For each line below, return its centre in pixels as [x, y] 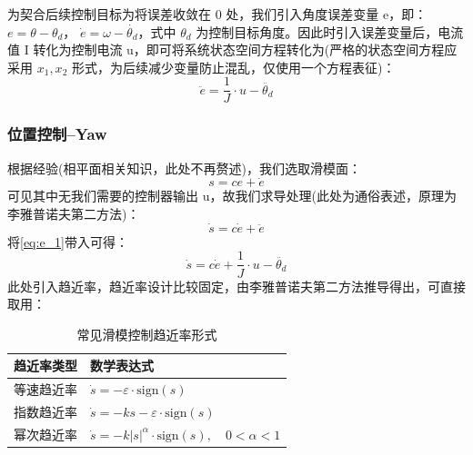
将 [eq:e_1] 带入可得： [68, 241]
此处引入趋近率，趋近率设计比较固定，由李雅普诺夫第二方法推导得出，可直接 [236, 286]
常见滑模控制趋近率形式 [147, 334]
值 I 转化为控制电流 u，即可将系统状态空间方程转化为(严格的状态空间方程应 [232, 49]
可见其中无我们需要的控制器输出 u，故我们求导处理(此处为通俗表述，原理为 [232, 196]
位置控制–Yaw [57, 134]
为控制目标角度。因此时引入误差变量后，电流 [330, 31]
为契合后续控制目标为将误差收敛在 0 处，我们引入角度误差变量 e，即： [217, 14]
